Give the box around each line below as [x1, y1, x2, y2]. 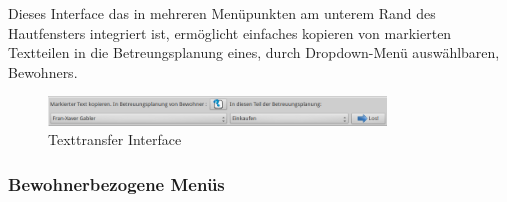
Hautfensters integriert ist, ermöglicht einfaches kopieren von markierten [8, 22, 452, 43]
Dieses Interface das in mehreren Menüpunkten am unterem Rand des [8, 3, 436, 23]
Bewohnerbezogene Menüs [8, 171, 225, 196]
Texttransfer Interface [48, 129, 182, 150]
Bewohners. [8, 61, 78, 82]
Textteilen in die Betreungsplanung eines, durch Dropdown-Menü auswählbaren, [8, 42, 500, 63]
